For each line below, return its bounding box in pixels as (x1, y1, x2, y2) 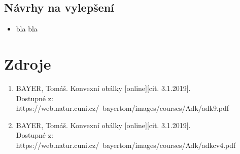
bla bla (16, 23, 38, 34)
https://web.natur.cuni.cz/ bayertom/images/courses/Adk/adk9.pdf (16, 103, 229, 113)
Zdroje (4, 53, 51, 74)
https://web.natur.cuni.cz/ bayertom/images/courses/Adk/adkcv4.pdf (16, 139, 236, 150)
